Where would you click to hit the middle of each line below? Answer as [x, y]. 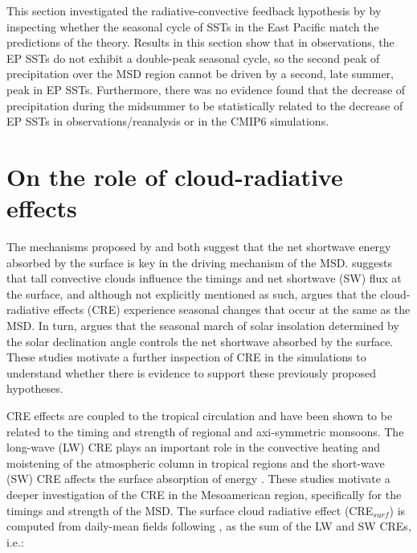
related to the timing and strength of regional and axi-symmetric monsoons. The [205, 431]
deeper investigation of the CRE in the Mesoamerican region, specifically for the [204, 494]
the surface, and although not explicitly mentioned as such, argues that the [192, 293]
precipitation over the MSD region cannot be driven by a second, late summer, [200, 74]
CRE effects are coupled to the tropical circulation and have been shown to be [200, 415]
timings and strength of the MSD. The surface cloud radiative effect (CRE [190, 510]
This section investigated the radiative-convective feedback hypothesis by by [194, 10]
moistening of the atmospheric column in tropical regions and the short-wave [196, 462]
